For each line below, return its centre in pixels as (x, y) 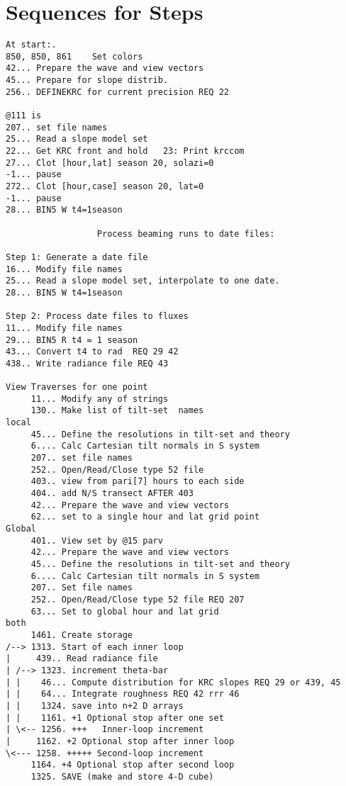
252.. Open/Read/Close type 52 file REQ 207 (138, 599)
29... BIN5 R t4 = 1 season (72, 340)
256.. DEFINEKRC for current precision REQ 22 (117, 92)
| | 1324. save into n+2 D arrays (95, 706)
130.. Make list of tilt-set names (117, 411)
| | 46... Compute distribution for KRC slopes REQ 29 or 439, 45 (173, 682)
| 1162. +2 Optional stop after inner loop (120, 741)
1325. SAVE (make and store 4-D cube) (122, 776)
